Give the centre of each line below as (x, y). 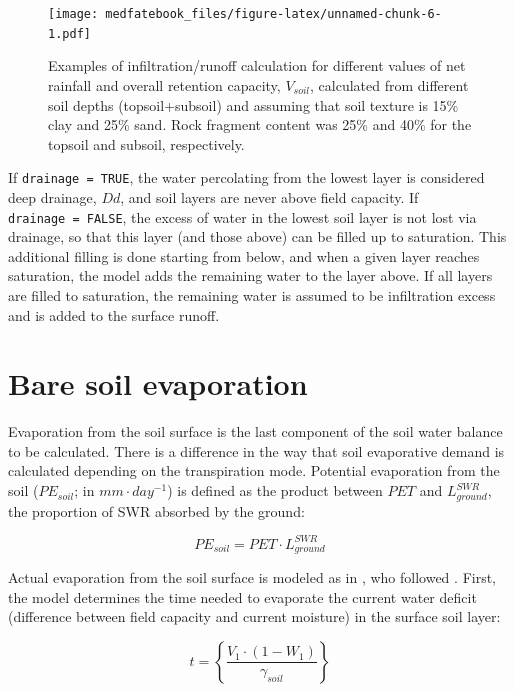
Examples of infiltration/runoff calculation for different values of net (257, 65)
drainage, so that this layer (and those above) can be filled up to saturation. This (257, 236)
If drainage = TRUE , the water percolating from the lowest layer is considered (246, 177)
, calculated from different (389, 84)
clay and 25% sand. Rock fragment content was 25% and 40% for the (260, 124)
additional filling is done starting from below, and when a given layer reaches (244, 255)
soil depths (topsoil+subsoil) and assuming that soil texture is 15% (253, 104)
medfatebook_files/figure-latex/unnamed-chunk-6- (273, 14)
